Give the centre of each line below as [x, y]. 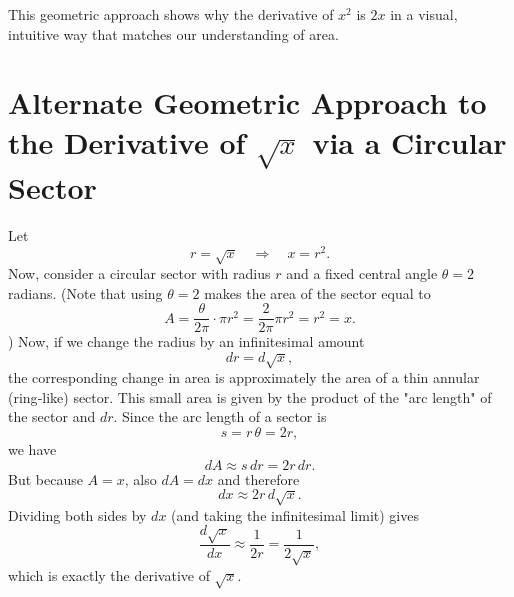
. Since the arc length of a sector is [220, 416]
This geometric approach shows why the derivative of [171, 14]
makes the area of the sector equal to [317, 292]
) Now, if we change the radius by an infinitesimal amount [186, 341]
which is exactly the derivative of [109, 574]
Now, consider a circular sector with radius [139, 273]
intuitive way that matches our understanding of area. [173, 33]
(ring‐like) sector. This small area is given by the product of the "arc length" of [250, 396]
